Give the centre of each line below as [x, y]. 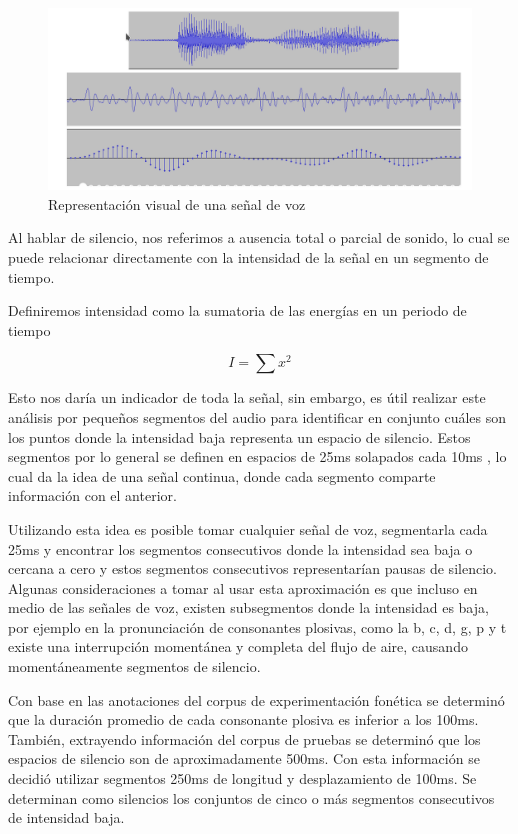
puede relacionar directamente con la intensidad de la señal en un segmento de [248, 256]
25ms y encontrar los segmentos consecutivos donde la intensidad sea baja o [240, 548]
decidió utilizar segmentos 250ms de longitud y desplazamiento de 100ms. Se [242, 778]
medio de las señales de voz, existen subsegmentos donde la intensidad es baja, [248, 607]
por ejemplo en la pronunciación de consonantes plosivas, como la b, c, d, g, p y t [257, 626]
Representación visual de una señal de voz [177, 203]
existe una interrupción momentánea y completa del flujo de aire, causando [238, 646]
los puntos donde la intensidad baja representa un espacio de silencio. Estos [239, 436]
